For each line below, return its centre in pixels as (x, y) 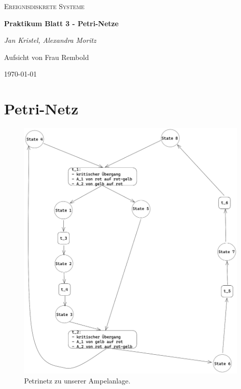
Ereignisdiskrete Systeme (44, 6)
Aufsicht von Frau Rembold (46, 57)
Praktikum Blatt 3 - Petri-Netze (62, 23)
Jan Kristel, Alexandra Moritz (50, 40)
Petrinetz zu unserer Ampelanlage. (77, 381)
